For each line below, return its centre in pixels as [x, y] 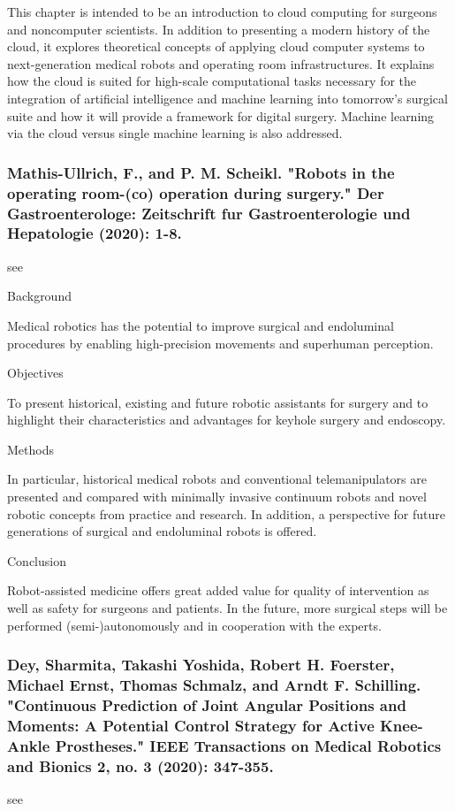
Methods [30, 449]
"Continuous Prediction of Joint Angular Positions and [207, 705]
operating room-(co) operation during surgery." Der [196, 192]
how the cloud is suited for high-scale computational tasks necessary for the [212, 81]
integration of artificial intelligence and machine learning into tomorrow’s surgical [227, 98]
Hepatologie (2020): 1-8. [95, 233]
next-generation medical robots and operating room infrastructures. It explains [221, 63]
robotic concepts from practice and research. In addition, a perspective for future [227, 513]
